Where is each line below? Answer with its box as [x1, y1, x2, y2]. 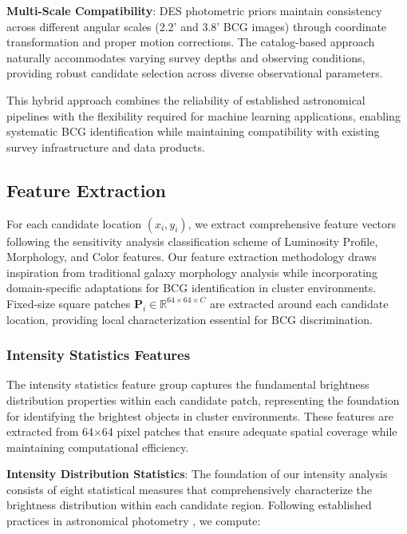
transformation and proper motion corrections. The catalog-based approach [6, 34, 375, 50]
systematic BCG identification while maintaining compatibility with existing [6, 123, 380, 140]
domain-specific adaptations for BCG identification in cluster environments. [6, 279, 377, 296]
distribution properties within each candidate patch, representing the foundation [6, 391, 400, 408]
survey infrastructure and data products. [6, 138, 205, 155]
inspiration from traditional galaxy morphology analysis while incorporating [6, 263, 377, 280]
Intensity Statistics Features [6, 345, 191, 365]
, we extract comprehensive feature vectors [188, 215, 397, 231]
